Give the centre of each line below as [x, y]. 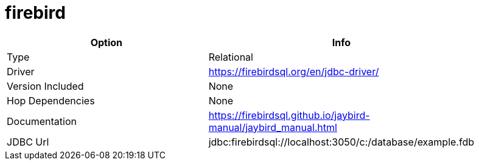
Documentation [42, 121]
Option [107, 42]
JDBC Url [28, 142]
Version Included [45, 86]
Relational [231, 57]
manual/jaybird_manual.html [273, 127]
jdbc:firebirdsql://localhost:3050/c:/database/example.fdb [341, 142]
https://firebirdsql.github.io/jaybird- [289, 115]
